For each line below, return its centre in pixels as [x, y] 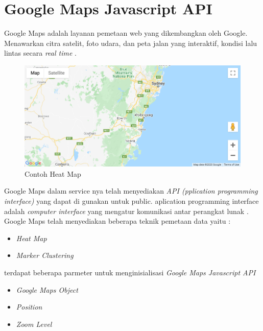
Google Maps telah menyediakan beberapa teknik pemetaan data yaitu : [117, 221]
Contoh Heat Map [53, 173]
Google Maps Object [47, 289]
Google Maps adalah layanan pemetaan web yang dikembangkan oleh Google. [126, 33]
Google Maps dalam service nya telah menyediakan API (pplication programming [131, 191]
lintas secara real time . [40, 53]
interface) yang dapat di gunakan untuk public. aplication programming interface [131, 201]
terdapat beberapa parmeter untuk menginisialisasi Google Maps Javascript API [130, 273]
